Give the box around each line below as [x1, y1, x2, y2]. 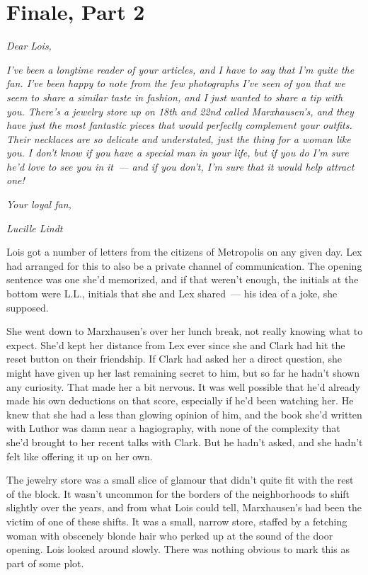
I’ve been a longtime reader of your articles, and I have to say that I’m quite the [6, 62, 355, 76]
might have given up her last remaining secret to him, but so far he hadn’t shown [6, 365, 360, 380]
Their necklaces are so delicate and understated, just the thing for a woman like [6, 131, 351, 146]
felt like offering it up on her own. [6, 448, 153, 463]
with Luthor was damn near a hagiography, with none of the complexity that [6, 421, 340, 435]
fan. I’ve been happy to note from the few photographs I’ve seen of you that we [6, 76, 345, 91]
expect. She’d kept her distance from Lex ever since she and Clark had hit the [6, 337, 345, 352]
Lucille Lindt [6, 220, 63, 235]
